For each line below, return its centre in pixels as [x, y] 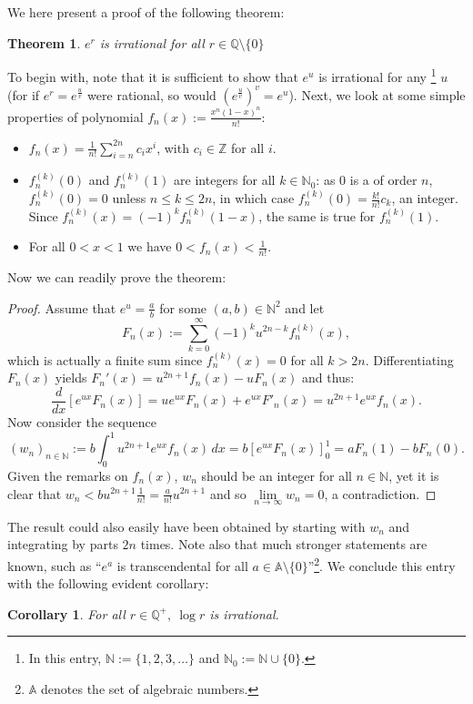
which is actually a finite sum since [105, 359]
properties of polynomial [75, 116]
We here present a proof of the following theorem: [146, 12]
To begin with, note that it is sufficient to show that [153, 76]
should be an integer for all [277, 475]
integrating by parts [63, 544]
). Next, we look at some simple [377, 94]
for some [183, 307]
